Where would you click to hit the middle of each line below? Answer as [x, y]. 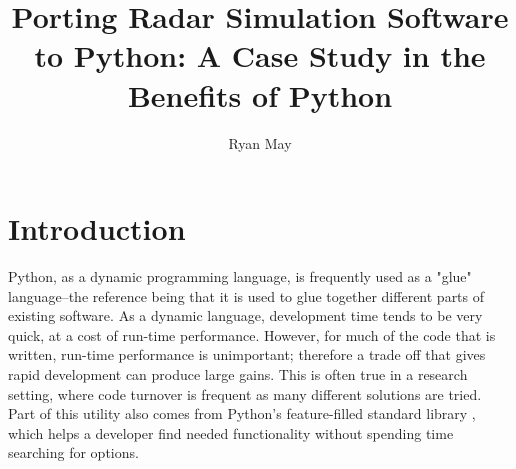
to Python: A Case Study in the [260, 55]
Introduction [97, 228]
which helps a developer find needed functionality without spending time [231, 432]
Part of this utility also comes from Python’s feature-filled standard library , [242, 413]
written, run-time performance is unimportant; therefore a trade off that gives [247, 354]
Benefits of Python [260, 94]
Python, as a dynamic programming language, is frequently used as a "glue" [240, 276]
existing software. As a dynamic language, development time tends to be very [245, 315]
